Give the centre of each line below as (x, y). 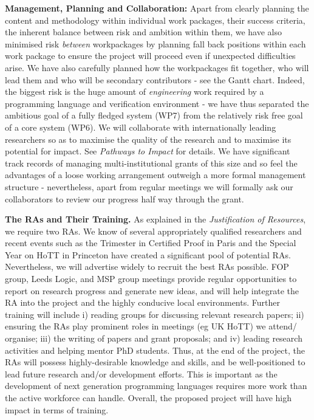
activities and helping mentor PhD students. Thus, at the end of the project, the (155, 350)
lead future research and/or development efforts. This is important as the (141, 374)
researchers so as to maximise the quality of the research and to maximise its (148, 139)
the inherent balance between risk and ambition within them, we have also (143, 32)
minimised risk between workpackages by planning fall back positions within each (155, 43)
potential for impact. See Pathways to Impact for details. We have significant (148, 151)
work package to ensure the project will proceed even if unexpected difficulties (150, 56)
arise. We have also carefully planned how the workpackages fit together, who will (157, 67)
